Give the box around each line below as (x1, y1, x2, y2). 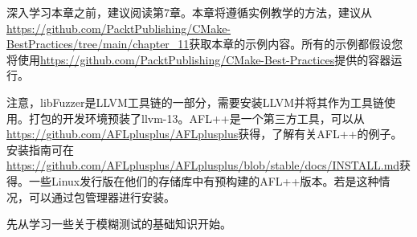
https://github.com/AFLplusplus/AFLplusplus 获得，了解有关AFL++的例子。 (6, 125, 403, 142)
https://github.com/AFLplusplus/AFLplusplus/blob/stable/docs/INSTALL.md (6, 157, 400, 174)
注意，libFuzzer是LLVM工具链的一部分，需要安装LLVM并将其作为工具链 (6, 93, 385, 110)
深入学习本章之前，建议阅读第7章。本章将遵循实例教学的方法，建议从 (6, 4, 372, 20)
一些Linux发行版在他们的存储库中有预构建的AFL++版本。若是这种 (28, 172, 379, 189)
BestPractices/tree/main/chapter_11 (6, 35, 190, 52)
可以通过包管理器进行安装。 (28, 188, 175, 205)
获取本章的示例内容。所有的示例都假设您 (189, 35, 403, 52)
